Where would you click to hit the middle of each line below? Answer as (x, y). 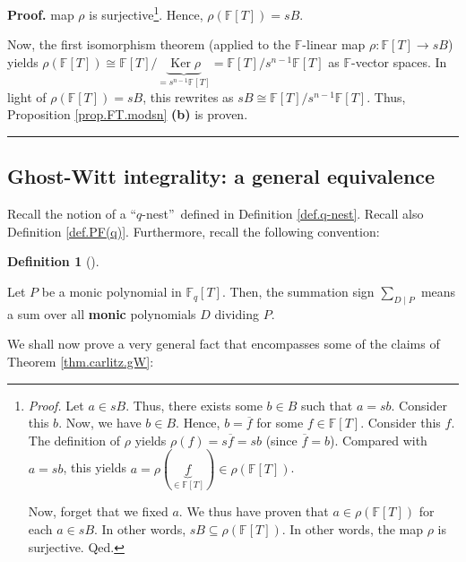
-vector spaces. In (399, 61)
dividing (237, 313)
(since (281, 440)
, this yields (95, 467)
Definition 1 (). (53, 261)
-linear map (334, 44)
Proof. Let (56, 405)
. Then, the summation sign (298, 292)
